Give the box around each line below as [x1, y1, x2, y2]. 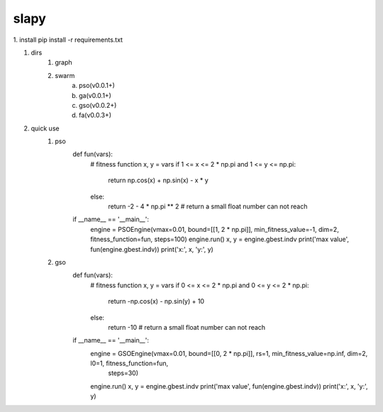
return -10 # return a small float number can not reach [108, 323, 266, 331]
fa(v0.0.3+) [79, 111, 112, 120]
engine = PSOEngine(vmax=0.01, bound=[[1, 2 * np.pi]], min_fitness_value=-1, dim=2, [90, 225, 340, 233]
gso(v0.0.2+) [79, 101, 117, 109]
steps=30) [108, 369, 138, 377]
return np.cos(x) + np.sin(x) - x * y [108, 176, 209, 184]
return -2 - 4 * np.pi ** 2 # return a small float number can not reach [108, 202, 308, 211]
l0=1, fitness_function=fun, [90, 359, 169, 368]
